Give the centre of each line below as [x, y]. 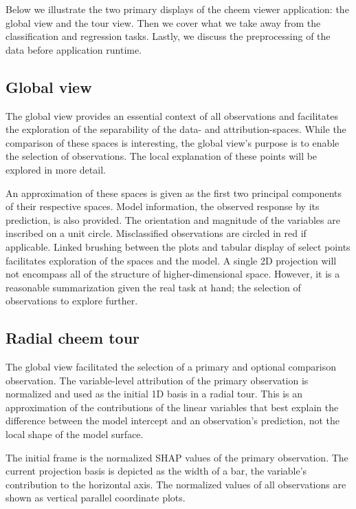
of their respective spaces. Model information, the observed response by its [163, 206]
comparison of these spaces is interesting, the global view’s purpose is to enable [173, 142]
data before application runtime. [74, 49]
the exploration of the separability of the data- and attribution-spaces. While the [176, 129]
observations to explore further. [72, 301]
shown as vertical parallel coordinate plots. [96, 498]
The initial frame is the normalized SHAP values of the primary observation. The [177, 457]
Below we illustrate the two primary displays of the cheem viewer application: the [177, 9]
